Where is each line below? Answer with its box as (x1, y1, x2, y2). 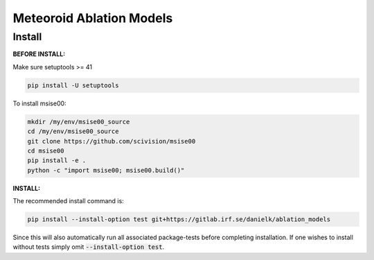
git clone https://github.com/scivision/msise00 (27, 137, 196, 145)
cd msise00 (27, 146, 64, 155)
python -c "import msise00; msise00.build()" (27, 166, 185, 174)
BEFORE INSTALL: (12, 50, 66, 58)
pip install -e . (27, 157, 87, 164)
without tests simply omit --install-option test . (12, 243, 165, 251)
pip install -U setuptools (27, 81, 119, 89)
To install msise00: (12, 99, 66, 107)
